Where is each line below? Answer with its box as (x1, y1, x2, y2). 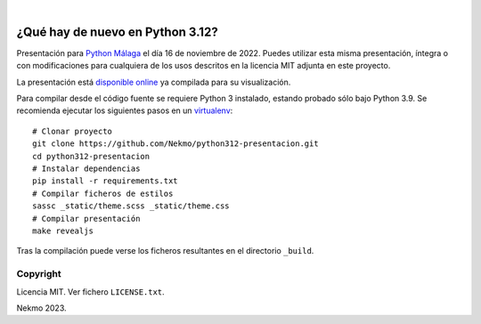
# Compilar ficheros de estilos (32, 188, 174, 198)
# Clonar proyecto (32, 126, 113, 136)
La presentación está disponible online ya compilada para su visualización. (16, 77, 291, 87)
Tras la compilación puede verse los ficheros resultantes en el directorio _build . (16, 246, 314, 256)
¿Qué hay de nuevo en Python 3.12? (16, 24, 218, 39)
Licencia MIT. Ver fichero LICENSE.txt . (16, 286, 165, 297)
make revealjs (32, 225, 94, 236)
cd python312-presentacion (32, 151, 151, 161)
